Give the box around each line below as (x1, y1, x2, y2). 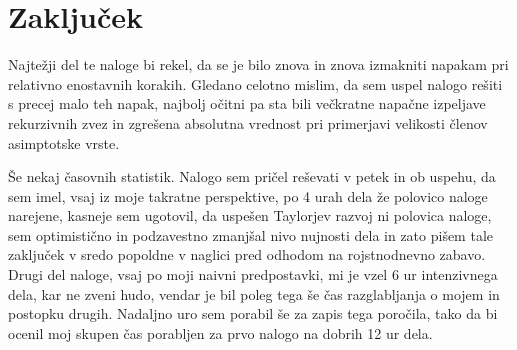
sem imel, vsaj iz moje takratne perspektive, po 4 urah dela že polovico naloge (8, 185, 488, 206)
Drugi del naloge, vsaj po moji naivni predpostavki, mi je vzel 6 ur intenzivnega (8, 264, 498, 285)
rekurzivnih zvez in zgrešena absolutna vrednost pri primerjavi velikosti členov (8, 112, 488, 133)
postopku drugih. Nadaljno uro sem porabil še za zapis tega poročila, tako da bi (8, 303, 498, 324)
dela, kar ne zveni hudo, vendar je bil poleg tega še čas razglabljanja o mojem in (8, 283, 500, 304)
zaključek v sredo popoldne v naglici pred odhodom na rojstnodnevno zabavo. (8, 244, 486, 265)
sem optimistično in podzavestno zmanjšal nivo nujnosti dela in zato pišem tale (8, 224, 494, 245)
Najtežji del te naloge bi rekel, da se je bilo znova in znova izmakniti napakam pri (8, 54, 509, 75)
